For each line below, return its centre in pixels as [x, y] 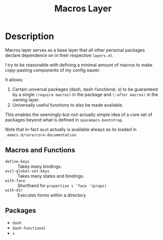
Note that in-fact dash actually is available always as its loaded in [71, 129]
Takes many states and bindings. [51, 176]
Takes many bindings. [40, 166]
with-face [15, 181]
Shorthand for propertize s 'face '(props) [62, 185]
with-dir [14, 190]
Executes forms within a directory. [52, 195]
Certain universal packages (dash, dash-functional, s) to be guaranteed [85, 89]
